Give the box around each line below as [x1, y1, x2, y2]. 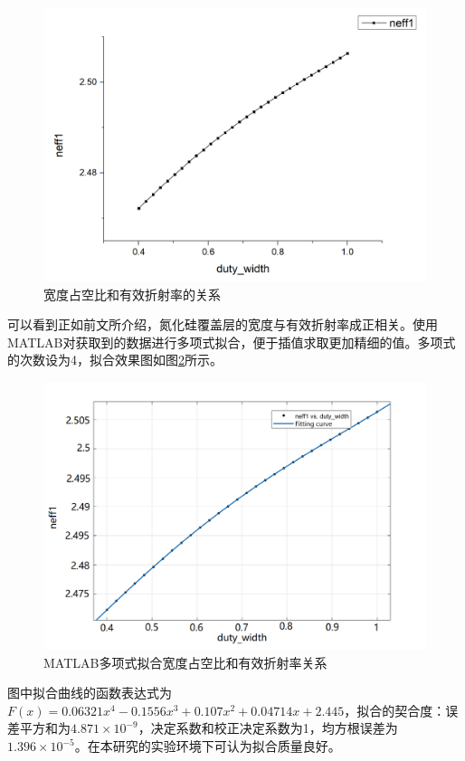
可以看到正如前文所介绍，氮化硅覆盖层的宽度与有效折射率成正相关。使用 [7, 315, 438, 334]
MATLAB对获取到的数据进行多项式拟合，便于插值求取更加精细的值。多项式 [7, 332, 456, 351]
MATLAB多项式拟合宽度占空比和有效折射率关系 [43, 652, 327, 671]
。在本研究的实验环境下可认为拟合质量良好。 [74, 737, 341, 756]
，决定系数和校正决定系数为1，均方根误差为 [138, 718, 398, 737]
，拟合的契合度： [344, 700, 446, 719]
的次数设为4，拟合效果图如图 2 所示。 [7, 350, 223, 369]
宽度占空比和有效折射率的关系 [43, 284, 221, 303]
